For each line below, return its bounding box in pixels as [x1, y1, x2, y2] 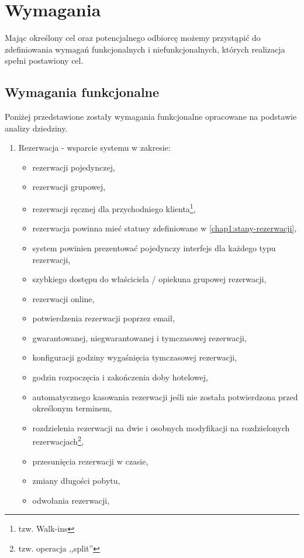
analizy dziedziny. [5, 122, 68, 134]
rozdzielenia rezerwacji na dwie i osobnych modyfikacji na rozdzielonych [32, 421, 290, 434]
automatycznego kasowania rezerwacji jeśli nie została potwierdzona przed [32, 390, 298, 403]
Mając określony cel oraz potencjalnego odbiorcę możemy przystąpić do [5, 32, 261, 44]
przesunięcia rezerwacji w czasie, [32, 455, 148, 467]
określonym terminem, [32, 402, 112, 414]
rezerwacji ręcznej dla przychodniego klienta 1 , [32, 201, 196, 214]
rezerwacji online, [32, 292, 95, 304]
